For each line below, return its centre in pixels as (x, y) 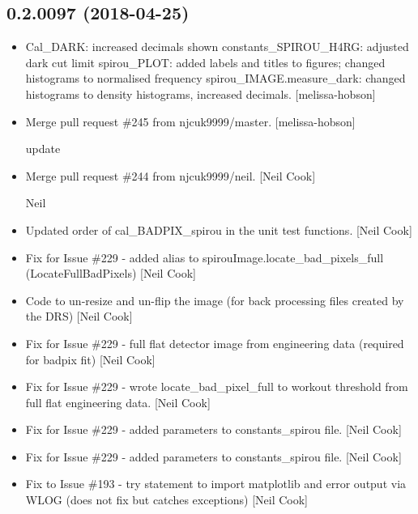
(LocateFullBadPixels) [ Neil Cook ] (111, 273)
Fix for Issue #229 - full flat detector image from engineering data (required (215, 343)
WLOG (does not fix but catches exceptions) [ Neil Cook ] (167, 500)
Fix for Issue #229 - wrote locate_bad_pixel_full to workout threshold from (217, 387)
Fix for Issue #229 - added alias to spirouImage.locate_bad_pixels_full (205, 257)
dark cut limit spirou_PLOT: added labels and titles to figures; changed (205, 62)
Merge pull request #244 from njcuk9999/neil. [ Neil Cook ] (171, 175)
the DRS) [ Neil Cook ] (79, 316)
